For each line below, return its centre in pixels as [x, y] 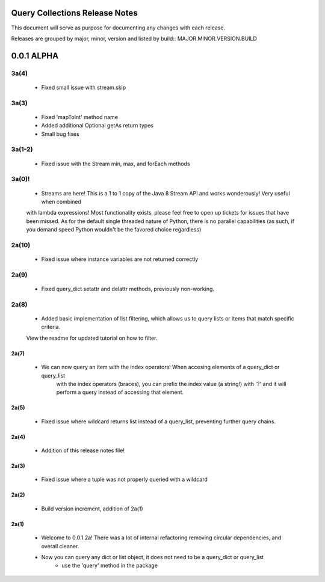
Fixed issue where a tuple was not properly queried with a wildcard [124, 479]
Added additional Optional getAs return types [97, 126]
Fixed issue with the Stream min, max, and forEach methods [116, 164]
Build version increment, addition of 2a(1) [92, 509]
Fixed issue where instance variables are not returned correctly [120, 259]
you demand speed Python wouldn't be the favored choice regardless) [114, 230]
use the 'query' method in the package [110, 566]
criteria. [51, 327]
